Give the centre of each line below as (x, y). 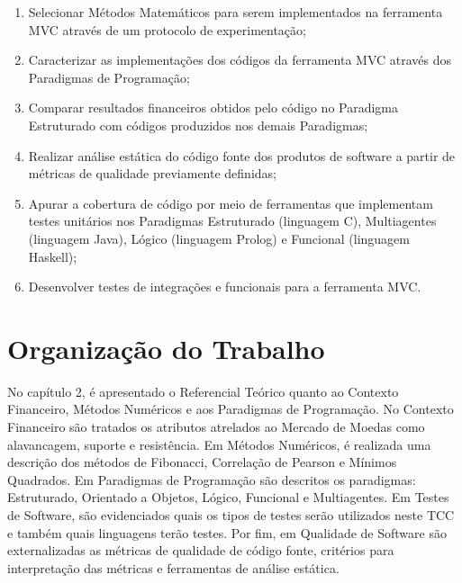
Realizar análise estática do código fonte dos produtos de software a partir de (242, 155)
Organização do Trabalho (166, 348)
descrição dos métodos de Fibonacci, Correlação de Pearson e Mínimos (202, 462)
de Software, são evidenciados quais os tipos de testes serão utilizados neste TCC (231, 515)
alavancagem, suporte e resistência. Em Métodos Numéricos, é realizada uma (219, 444)
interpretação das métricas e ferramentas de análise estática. (173, 567)
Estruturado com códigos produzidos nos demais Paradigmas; (198, 125)
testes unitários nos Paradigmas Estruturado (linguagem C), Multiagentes (232, 221)
